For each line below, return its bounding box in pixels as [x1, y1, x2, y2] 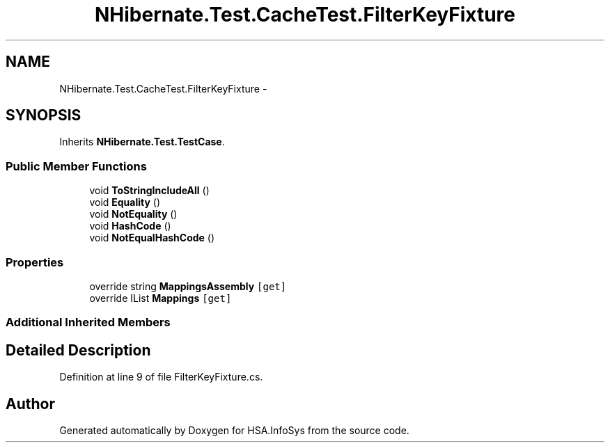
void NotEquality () [89, 208, 178, 221]
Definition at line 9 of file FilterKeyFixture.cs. [59, 371, 263, 383]
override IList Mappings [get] [89, 291, 232, 304]
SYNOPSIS [6, 106, 81, 125]
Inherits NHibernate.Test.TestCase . [59, 136, 225, 148]
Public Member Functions [6, 159, 147, 173]
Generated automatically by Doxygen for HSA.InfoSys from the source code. [59, 424, 409, 436]
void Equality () [89, 196, 161, 209]
